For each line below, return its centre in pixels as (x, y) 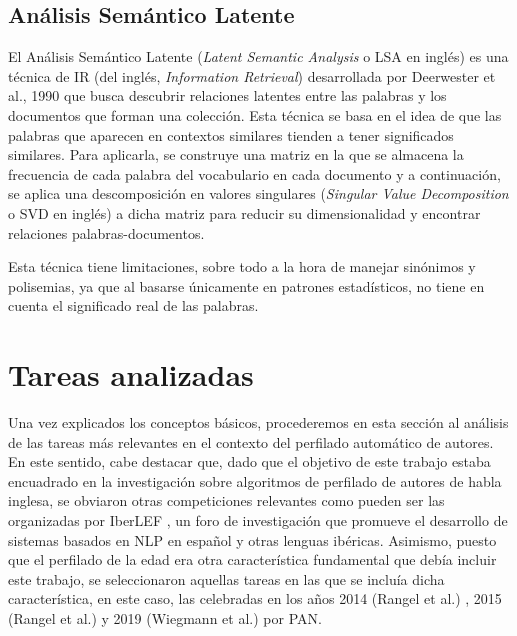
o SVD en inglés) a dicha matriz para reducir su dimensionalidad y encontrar (244, 212)
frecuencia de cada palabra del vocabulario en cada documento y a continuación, (254, 173)
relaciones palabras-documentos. (106, 232)
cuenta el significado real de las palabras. (133, 305)
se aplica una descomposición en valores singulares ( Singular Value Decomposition (258, 193)
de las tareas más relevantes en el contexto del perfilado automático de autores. (251, 441)
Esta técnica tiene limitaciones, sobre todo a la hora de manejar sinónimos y (242, 266)
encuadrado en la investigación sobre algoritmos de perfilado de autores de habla (255, 480)
